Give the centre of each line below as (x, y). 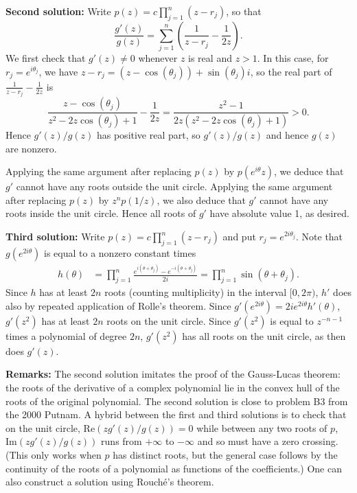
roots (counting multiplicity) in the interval (196, 292)
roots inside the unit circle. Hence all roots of (101, 213)
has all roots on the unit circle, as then (264, 335)
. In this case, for (293, 58)
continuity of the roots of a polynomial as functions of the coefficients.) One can (174, 468)
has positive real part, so (148, 135)
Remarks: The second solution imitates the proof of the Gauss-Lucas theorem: (173, 374)
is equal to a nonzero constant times (120, 252)
